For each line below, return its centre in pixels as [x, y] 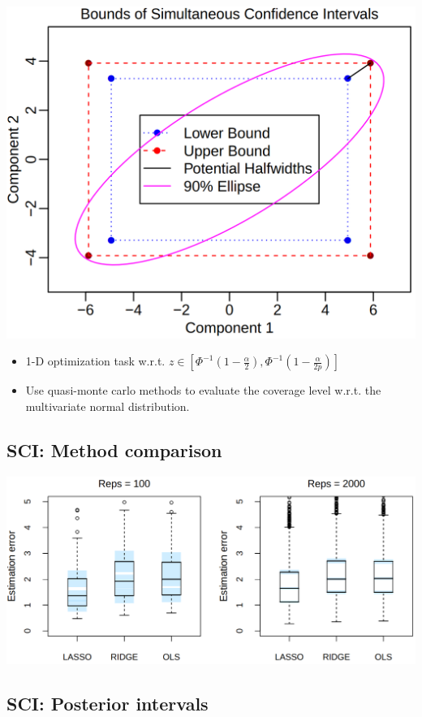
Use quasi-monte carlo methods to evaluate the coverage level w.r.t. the [203, 390]
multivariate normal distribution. [108, 406]
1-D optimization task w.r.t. [95, 361]
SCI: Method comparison [114, 449]
